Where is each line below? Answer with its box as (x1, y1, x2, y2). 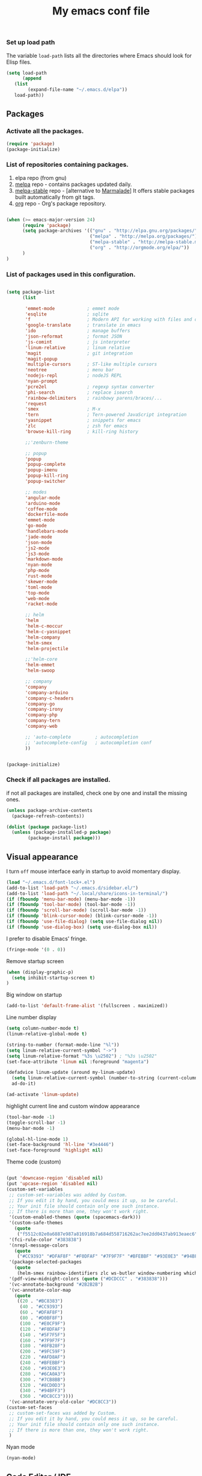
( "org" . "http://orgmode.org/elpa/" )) (89, 245, 189, 251)
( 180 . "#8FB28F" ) (19, 1343, 66, 1349)
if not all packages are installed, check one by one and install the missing (6, 789, 188, 796)
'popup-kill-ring (25, 473, 69, 479)
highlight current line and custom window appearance (6, 1102, 140, 1109)
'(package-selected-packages (8, 1259, 82, 1265)
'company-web (25, 724, 58, 730)
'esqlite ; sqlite (25, 311, 109, 317)
